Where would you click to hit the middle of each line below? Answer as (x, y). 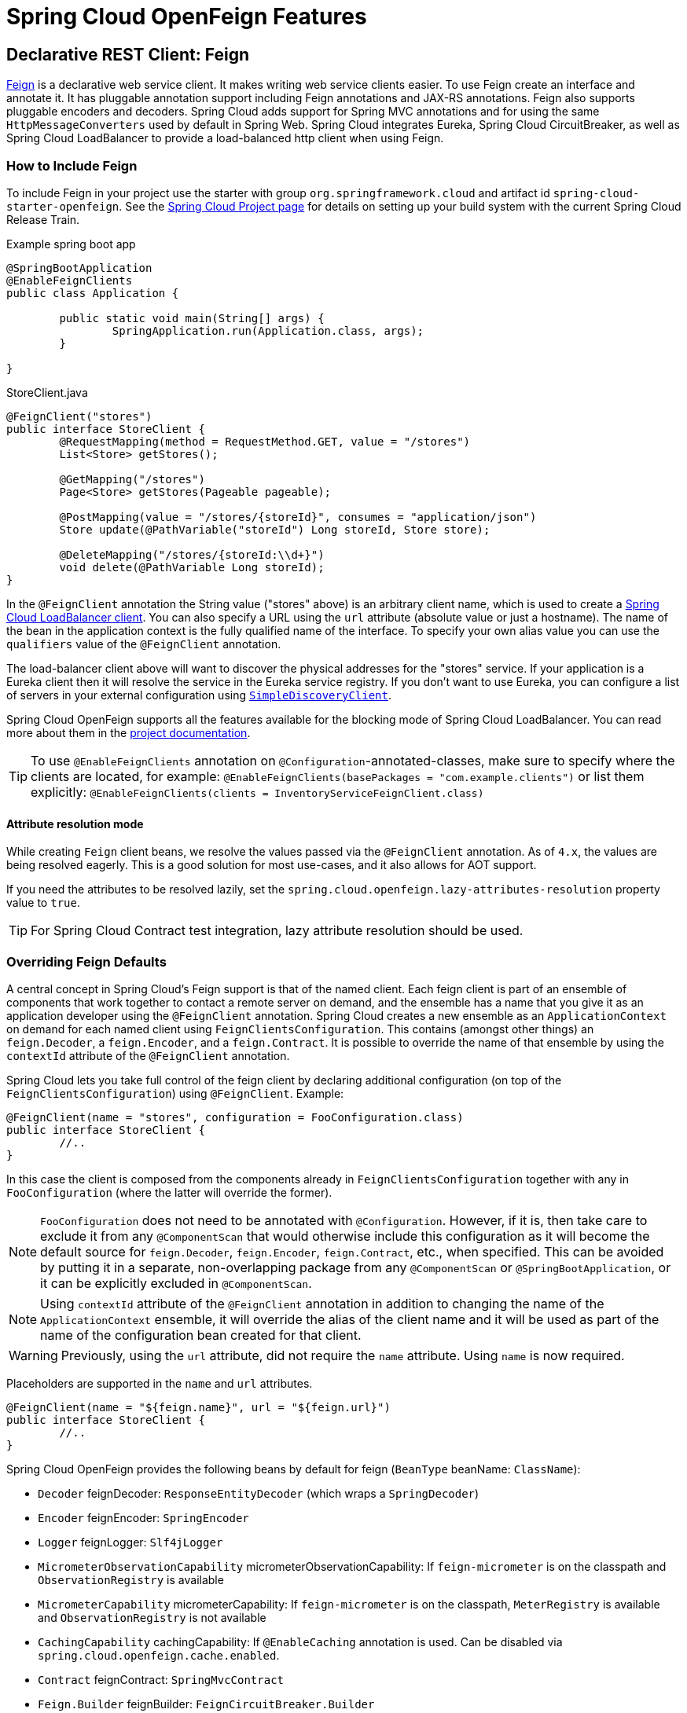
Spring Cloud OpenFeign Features (187, 17)
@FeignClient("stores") (79, 416)
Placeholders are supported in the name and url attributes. (160, 1383)
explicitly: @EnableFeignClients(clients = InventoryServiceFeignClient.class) (257, 792)
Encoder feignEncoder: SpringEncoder (143, 1517)
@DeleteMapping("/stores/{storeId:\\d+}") (192, 554)
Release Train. (43, 219)
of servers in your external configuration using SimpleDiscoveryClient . (199, 695)
